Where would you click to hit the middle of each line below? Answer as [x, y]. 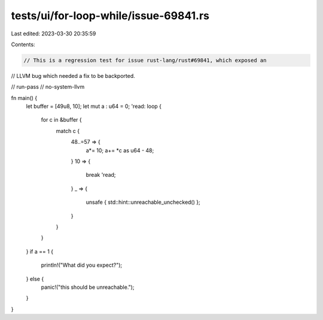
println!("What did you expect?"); [82, 265]
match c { [68, 131]
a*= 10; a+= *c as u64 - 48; [120, 150]
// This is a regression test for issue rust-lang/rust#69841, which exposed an [145, 60]
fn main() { [24, 98]
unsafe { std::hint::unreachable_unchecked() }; [143, 202]
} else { [35, 279]
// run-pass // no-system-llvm [48, 87]
